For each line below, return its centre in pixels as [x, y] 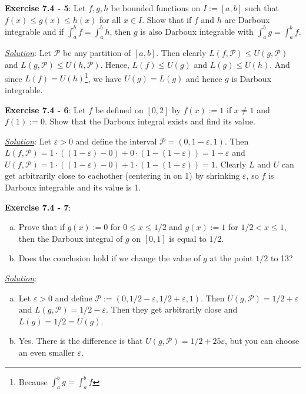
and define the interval [116, 141]
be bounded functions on [156, 8]
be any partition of [97, 53]
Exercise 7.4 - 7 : [38, 207]
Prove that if [41, 227]
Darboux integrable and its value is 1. [73, 187]
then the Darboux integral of [71, 238]
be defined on [119, 109]
